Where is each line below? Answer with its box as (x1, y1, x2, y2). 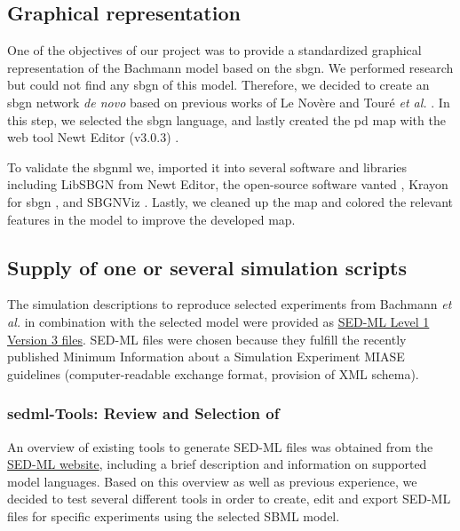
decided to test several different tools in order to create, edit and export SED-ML (7, 489, 451, 508)
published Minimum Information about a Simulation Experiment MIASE (7, 347, 405, 366)
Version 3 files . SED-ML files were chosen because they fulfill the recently (7, 329, 407, 348)
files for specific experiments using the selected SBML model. (7, 506, 340, 525)
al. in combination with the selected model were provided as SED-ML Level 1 (7, 312, 430, 330)
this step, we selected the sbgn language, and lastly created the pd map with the (7, 110, 446, 129)
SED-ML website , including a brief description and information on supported (7, 455, 427, 473)
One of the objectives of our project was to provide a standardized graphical (7, 41, 422, 59)
